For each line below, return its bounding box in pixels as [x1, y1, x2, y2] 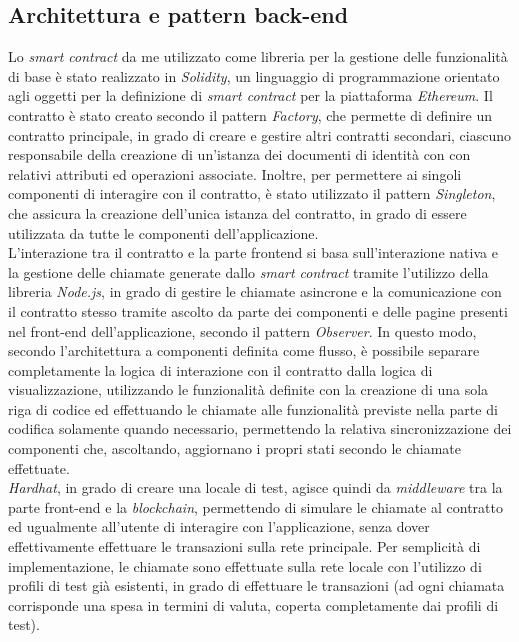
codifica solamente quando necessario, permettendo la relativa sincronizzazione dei [8, 418, 512, 439]
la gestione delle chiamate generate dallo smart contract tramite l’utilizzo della [8, 261, 489, 282]
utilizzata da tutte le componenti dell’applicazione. [8, 222, 319, 243]
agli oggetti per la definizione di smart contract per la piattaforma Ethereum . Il [8, 85, 493, 106]
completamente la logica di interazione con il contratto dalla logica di [8, 359, 433, 380]
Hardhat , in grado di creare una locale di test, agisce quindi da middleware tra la [8, 477, 503, 498]
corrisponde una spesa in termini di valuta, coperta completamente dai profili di [8, 594, 499, 615]
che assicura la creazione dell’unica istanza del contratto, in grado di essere [8, 202, 467, 223]
